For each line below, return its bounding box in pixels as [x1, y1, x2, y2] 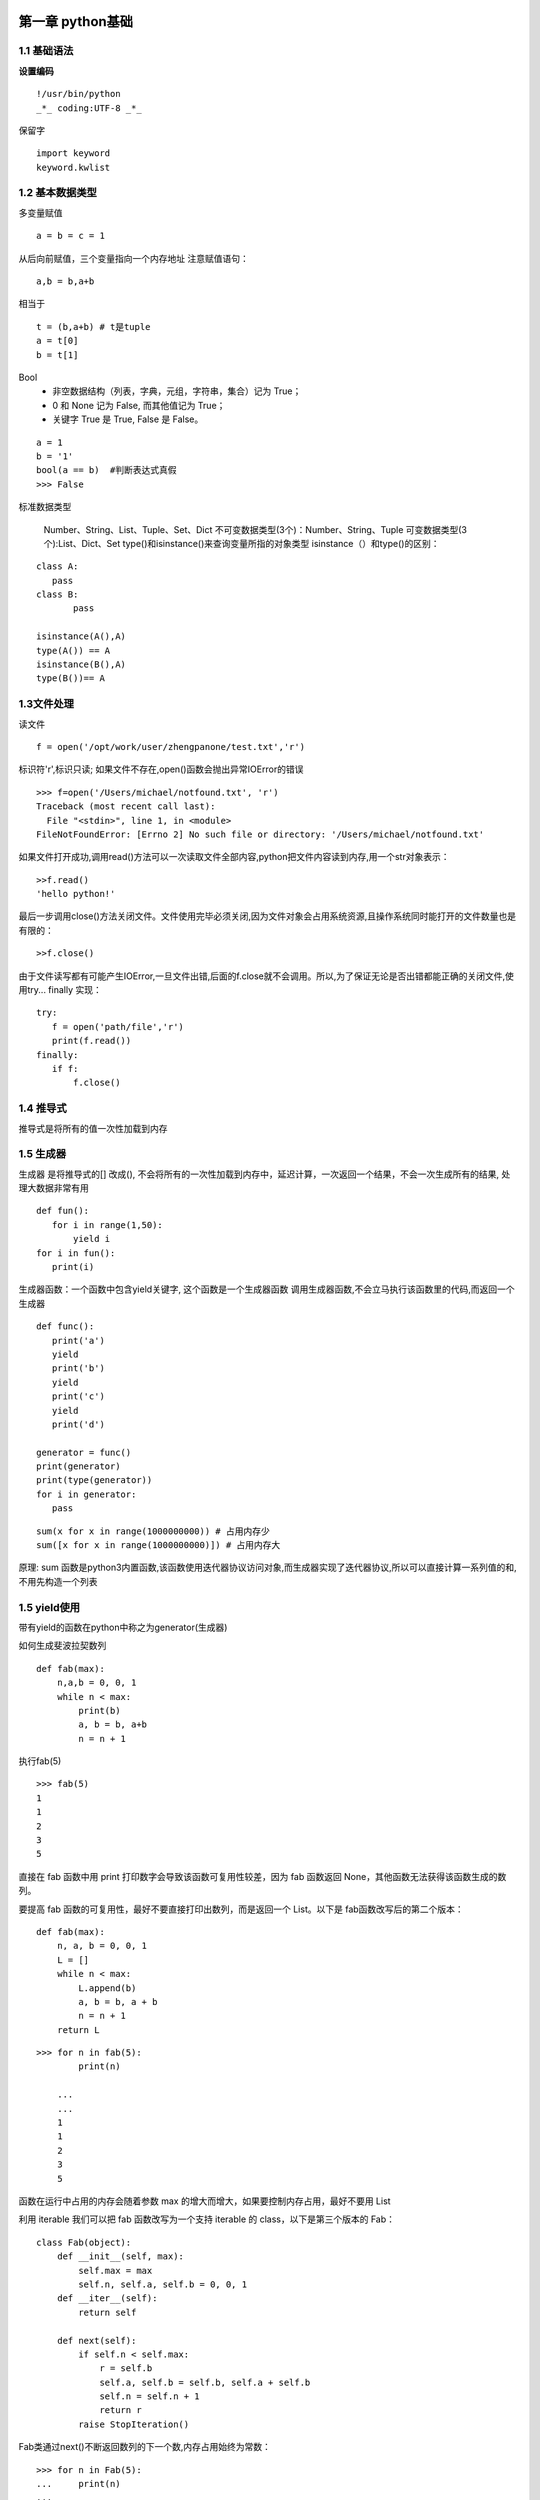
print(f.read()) [51, 1035, 132, 1047]
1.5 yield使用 [18, 1600, 80, 1614]
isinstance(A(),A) [36, 631, 127, 642]
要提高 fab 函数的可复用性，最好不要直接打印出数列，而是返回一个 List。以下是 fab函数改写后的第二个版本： [18, 1903, 464, 1915]
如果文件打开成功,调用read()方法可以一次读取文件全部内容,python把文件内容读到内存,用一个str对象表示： [18, 851, 450, 863]
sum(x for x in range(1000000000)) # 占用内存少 [36, 1525, 270, 1537]
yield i [73, 1233, 111, 1245]
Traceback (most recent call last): [36, 801, 216, 812]
